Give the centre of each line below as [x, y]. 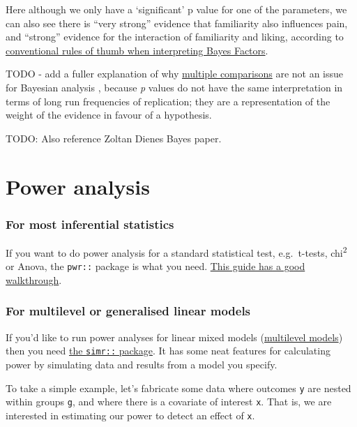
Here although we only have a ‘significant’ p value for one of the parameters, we [176, 9]
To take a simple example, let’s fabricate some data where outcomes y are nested [178, 388]
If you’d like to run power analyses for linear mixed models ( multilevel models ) [174, 337]
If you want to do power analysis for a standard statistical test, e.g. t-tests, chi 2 [176, 251]
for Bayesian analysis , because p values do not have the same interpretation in [174, 87]
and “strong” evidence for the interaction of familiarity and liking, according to [175, 37]
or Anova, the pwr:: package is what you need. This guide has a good [155, 266]
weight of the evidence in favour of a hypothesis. [109, 115]
